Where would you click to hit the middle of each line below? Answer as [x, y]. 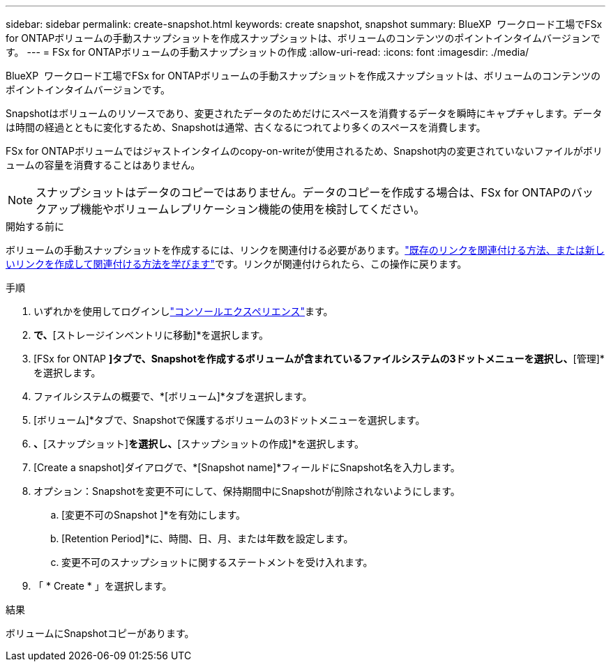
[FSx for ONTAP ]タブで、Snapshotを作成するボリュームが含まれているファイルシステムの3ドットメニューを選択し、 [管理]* [319, 359]
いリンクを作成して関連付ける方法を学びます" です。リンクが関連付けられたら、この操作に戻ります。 [236, 264]
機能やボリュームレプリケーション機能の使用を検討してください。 [253, 209]
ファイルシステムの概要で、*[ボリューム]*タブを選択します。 [173, 396]
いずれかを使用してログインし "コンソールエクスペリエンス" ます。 [183, 311]
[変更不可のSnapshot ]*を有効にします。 [154, 515]
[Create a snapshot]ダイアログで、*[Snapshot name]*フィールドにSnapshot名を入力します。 [247, 467]
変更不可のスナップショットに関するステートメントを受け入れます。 [217, 562]
